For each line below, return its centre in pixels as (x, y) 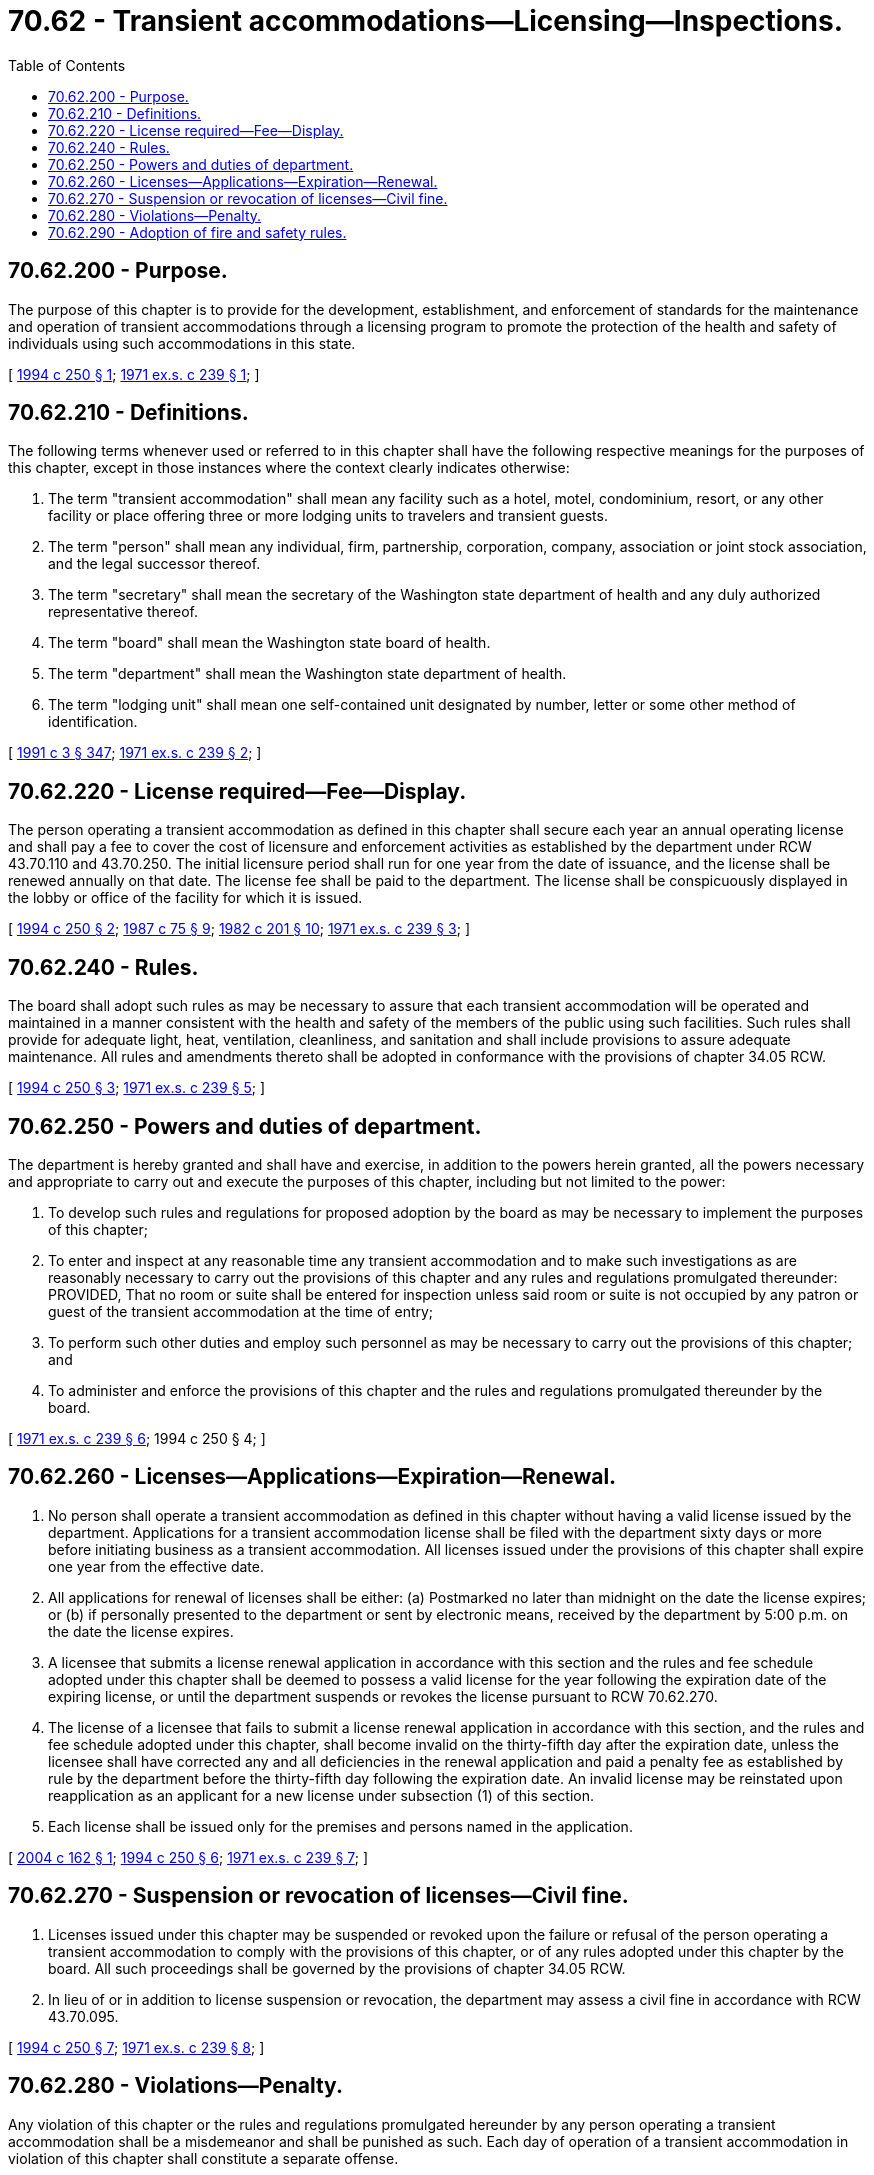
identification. (93, 722)
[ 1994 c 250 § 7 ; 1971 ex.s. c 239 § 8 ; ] (136, 2047)
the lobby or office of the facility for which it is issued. (185, 898)
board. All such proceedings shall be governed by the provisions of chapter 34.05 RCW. (337, 1968)
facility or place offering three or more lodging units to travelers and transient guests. (328, 516)
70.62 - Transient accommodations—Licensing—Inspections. (426, 21)
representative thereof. (123, 612)
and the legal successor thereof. (154, 564)
